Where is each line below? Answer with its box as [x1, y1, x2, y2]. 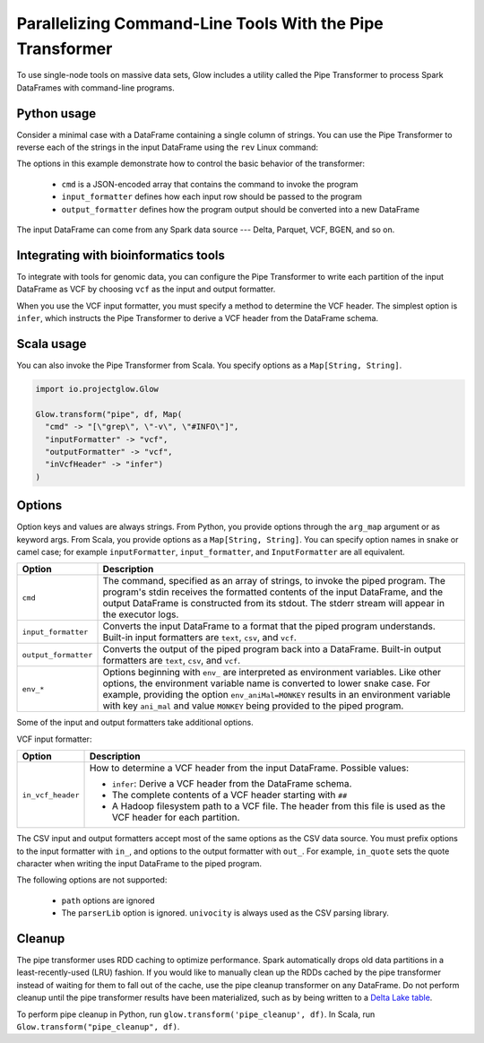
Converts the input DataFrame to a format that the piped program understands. [102, 620, 436, 632]
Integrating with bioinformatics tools [16, 248, 226, 263]
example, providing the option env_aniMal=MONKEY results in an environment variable [102, 689, 452, 701]
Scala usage [16, 336, 87, 352]
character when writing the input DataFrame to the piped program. [16, 857, 262, 869]
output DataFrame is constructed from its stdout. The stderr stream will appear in [102, 597, 445, 610]
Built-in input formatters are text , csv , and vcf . [102, 631, 298, 644]
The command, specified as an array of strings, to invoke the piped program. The [102, 575, 445, 587]
